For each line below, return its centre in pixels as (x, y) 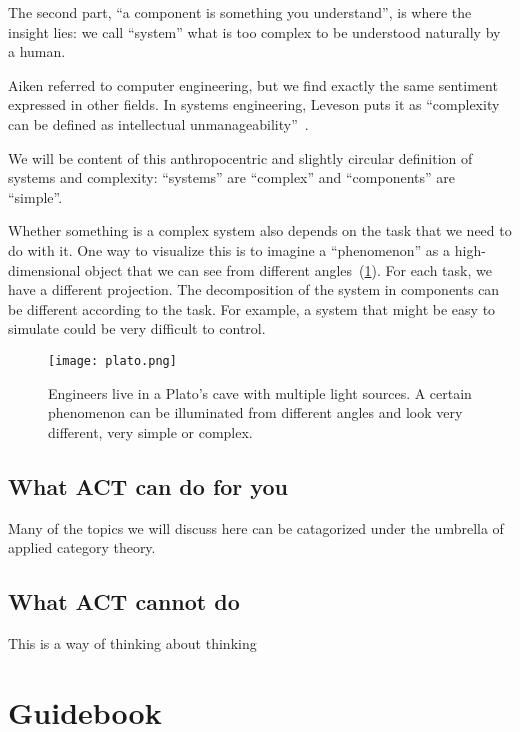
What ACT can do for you (148, 485)
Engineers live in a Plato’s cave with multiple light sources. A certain (260, 392)
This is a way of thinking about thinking (132, 642)
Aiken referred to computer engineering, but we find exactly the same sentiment (253, 84)
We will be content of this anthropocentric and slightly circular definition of (240, 157)
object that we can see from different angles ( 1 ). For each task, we (288, 269)
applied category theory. (82, 547)
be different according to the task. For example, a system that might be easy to (252, 308)
